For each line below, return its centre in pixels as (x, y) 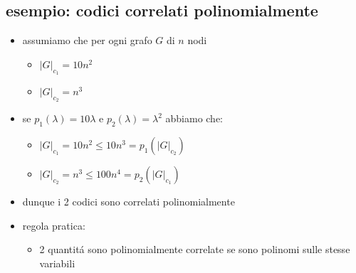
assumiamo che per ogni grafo (87, 40)
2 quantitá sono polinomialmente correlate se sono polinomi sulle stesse (195, 249)
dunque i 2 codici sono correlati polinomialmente (129, 201)
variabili (57, 263)
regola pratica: (54, 225)
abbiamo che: (194, 118)
